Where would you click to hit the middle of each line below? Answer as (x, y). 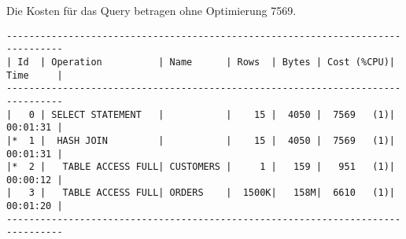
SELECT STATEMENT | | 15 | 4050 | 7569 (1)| (223, 114)
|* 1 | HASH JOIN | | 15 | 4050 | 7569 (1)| (201, 140)
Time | (35, 75)
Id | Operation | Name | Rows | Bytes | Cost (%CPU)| (206, 62)
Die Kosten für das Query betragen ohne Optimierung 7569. (151, 10)
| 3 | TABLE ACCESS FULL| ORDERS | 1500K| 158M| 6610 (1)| (201, 193)
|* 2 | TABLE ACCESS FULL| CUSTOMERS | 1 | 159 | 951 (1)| (201, 167)
